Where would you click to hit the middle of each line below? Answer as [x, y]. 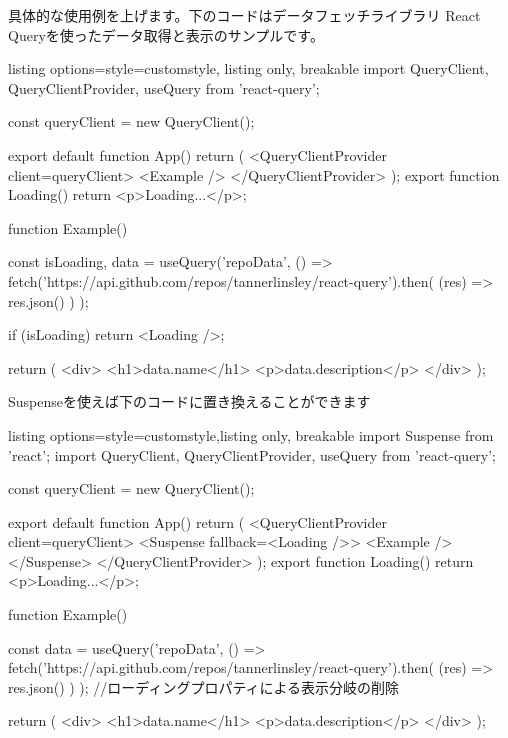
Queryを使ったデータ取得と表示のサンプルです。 [166, 34]
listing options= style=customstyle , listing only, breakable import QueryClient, [248, 68]
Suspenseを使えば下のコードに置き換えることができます [189, 401]
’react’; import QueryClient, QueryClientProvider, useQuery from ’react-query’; [252, 454]
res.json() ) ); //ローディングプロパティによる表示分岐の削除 [204, 686]
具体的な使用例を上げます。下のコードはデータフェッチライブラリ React [244, 15]
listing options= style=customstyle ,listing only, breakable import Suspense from [251, 434]
